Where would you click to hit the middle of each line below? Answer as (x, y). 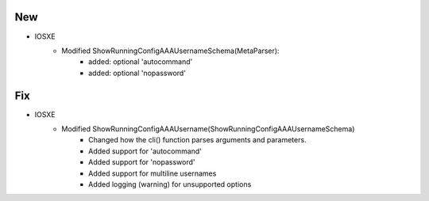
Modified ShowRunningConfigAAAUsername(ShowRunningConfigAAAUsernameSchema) (208, 129)
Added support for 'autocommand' (145, 151)
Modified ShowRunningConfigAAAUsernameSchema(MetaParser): (170, 51)
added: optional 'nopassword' (137, 73)
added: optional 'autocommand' (141, 62)
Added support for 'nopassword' (142, 162)
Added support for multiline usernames (153, 173)
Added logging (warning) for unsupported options (170, 184)
